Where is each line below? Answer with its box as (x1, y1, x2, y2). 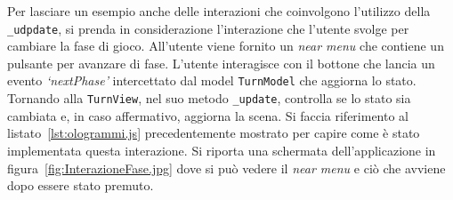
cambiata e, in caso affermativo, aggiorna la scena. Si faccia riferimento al (7, 106, 409, 124)
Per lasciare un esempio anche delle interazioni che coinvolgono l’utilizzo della (7, 2, 431, 20)
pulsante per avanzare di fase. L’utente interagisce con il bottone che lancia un (7, 53, 435, 72)
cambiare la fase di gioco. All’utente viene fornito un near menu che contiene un (7, 36, 444, 55)
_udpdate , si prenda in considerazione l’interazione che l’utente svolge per (7, 19, 409, 37)
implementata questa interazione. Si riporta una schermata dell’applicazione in (7, 140, 436, 159)
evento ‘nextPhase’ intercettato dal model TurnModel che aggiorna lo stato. (7, 71, 417, 90)
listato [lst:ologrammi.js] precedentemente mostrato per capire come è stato (7, 124, 420, 142)
